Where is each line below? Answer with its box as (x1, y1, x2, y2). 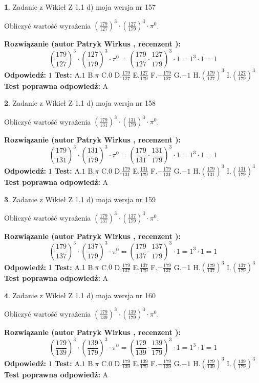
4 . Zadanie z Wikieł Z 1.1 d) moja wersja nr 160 (4, 290, 156, 300)
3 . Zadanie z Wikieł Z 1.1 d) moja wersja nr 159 (4, 194, 156, 204)
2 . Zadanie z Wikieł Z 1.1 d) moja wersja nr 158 (4, 98, 156, 108)
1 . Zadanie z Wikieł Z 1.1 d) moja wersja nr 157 (4, 2, 156, 12)
